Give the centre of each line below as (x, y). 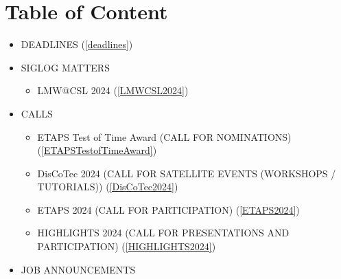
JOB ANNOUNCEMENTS (78, 269)
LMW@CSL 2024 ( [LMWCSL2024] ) (113, 90)
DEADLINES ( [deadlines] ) (77, 44)
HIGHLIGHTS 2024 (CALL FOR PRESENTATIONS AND (163, 233)
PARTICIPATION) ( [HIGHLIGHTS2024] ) (127, 246)
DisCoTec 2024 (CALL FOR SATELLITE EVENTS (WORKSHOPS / (187, 173)
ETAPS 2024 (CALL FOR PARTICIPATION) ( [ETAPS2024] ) (168, 209)
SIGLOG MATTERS (65, 67)
